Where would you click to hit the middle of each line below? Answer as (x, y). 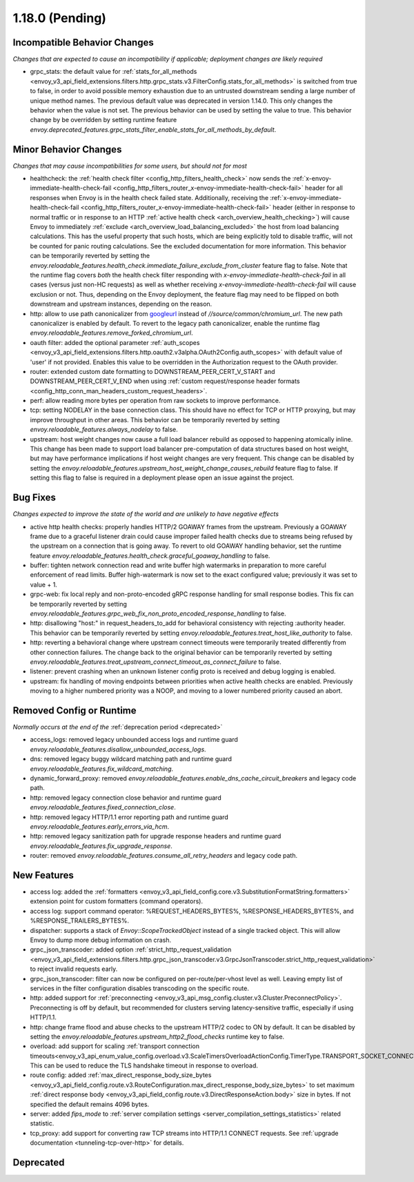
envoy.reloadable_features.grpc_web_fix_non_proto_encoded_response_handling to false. (158, 613)
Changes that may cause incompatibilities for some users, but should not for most (130, 166)
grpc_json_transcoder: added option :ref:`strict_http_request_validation (131, 949)
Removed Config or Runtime (75, 710)
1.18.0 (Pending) (60, 18)
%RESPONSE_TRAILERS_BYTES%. (80, 920)
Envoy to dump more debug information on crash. (101, 940)
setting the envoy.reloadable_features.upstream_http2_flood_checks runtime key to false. (157, 1036)
